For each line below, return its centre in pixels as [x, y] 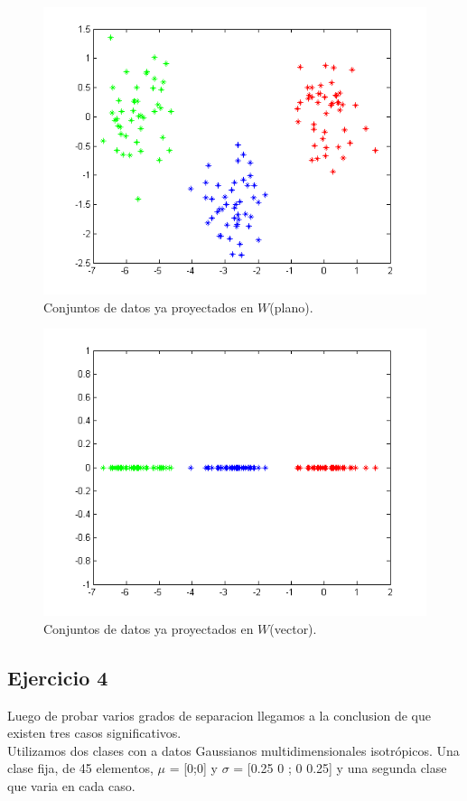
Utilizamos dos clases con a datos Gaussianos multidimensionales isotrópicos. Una [233, 750]
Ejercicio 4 [58, 677]
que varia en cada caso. [71, 785]
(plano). [291, 307]
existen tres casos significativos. [94, 733]
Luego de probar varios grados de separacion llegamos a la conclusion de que [219, 715]
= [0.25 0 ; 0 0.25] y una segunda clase [340, 768]
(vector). [293, 628]
